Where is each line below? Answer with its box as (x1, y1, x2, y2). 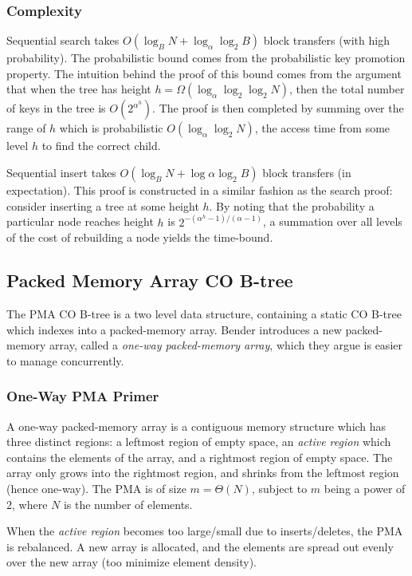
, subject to (251, 479, 308, 496)
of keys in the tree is (6, 100, 106, 116)
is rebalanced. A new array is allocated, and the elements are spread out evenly (6, 538, 394, 554)
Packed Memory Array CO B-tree (6, 268, 293, 293)
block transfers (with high (263, 32, 390, 49)
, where (12, 495, 48, 512)
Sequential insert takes (6, 164, 116, 180)
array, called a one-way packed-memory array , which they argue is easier (49, 337, 402, 353)
